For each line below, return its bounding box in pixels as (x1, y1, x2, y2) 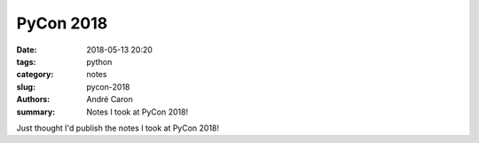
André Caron (86, 94, 133, 105)
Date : (16, 44, 37, 55)
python (86, 56, 113, 67)
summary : (16, 107, 56, 117)
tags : (16, 56, 36, 67)
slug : (16, 81, 35, 92)
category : (16, 69, 54, 80)
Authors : (16, 94, 51, 105)
